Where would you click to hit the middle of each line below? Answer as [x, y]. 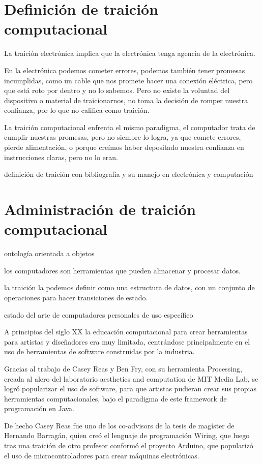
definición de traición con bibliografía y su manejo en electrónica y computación [129, 174]
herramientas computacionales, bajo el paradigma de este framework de [115, 398]
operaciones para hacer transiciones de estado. [76, 297]
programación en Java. [39, 408]
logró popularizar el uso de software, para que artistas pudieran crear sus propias [130, 389]
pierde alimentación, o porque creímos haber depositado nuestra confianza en [124, 147]
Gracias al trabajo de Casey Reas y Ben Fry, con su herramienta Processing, [123, 368]
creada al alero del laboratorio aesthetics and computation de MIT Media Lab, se [131, 378]
